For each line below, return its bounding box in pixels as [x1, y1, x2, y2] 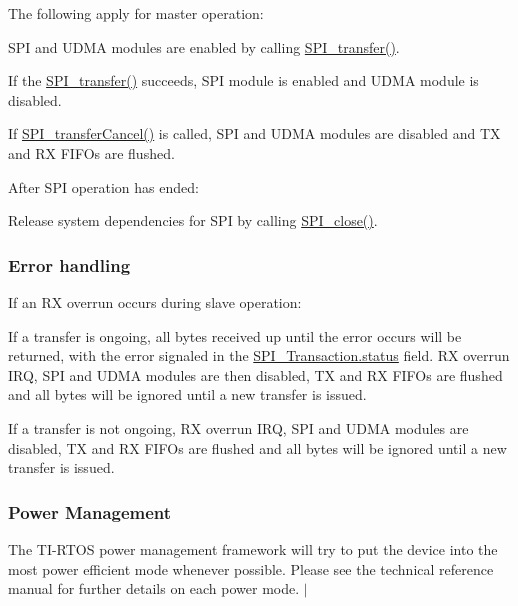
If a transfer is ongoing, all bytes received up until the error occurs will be [8, 325, 462, 346]
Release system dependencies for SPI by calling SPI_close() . [8, 210, 378, 231]
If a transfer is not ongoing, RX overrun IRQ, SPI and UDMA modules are [8, 417, 469, 438]
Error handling [8, 252, 131, 277]
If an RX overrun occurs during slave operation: [8, 291, 302, 312]
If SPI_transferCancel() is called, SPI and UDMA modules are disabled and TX [8, 123, 501, 144]
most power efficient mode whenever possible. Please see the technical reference [8, 558, 494, 579]
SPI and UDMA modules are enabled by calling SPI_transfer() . [8, 36, 400, 57]
